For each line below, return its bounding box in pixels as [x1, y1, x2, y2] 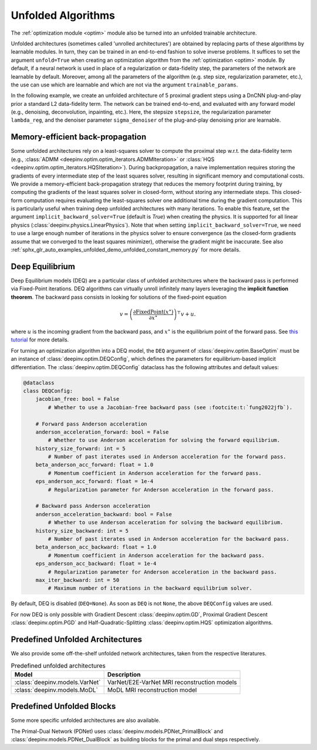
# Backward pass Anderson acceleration [35, 503, 151, 510]
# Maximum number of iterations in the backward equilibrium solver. [48, 585, 252, 592]
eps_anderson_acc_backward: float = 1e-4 [35, 560, 157, 567]
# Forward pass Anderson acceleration [35, 420, 147, 427]
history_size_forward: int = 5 [35, 445, 126, 452]
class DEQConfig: [23, 387, 73, 394]
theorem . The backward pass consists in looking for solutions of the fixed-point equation [11, 293, 227, 300]
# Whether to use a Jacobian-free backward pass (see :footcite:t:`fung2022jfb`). [48, 404, 293, 411]
